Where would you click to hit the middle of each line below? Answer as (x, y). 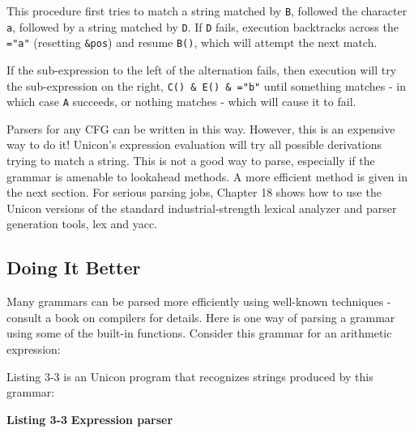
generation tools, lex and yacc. (82, 224)
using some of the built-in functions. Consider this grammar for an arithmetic (199, 333)
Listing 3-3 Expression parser (90, 419)
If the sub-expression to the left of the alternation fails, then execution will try (202, 69)
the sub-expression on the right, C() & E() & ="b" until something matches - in (207, 85)
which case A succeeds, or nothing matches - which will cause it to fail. (181, 102)
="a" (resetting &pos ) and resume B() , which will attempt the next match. (192, 42)
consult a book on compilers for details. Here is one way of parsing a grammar (201, 317)
